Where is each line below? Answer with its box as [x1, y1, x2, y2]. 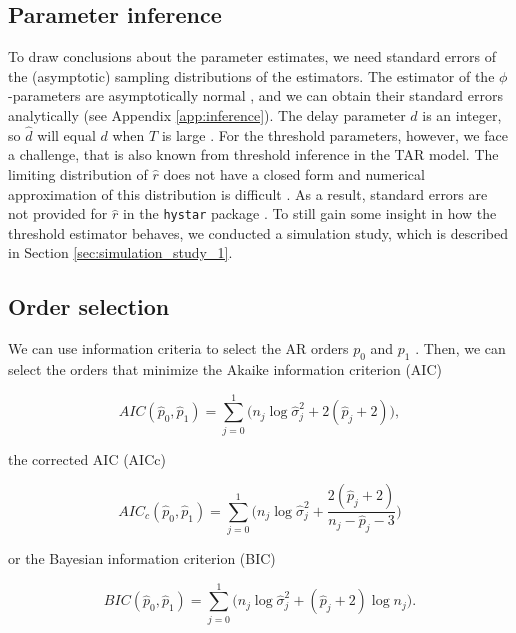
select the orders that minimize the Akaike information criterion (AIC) [8, 359, 442, 380]
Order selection [8, 291, 170, 322]
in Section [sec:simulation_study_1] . [8, 242, 233, 263]
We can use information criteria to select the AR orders [8, 338, 349, 359]
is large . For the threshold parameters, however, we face [161, 124, 508, 145]
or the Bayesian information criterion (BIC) [8, 548, 276, 569]
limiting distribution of [8, 163, 148, 184]
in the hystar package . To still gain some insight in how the [122, 203, 497, 224]
